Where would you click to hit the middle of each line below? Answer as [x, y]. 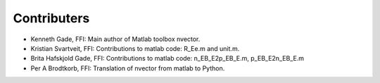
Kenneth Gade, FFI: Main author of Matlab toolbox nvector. [115, 39]
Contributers [51, 18]
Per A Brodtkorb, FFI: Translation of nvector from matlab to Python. [128, 68]
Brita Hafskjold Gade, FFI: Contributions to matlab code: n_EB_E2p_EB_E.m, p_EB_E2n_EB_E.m [167, 59]
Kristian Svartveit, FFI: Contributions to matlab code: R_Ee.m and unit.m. [135, 48]
